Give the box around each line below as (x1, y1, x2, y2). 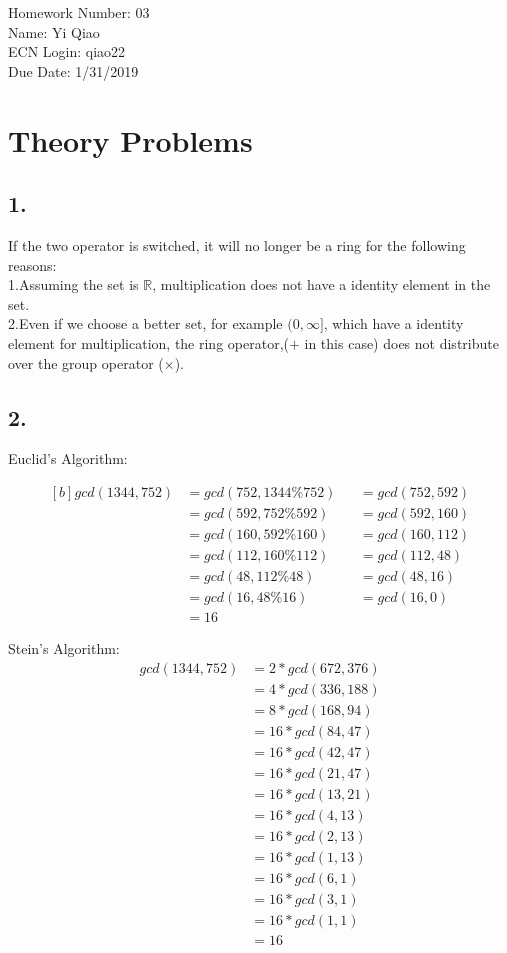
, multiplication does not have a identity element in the (152, 274, 491, 295)
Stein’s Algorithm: (8, 638, 120, 659)
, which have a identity (323, 313, 464, 334)
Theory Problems (8, 119, 253, 160)
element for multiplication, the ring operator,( (8, 332, 289, 353)
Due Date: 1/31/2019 (8, 60, 139, 81)
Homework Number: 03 (8, 2, 150, 22)
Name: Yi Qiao (8, 21, 100, 42)
